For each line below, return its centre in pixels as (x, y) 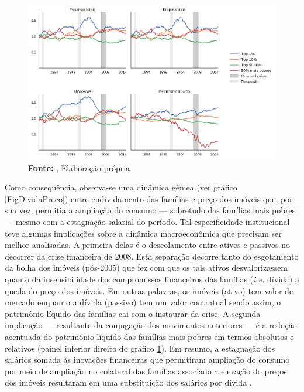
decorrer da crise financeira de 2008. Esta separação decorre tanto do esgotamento (152, 256)
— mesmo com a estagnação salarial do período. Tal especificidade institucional (147, 221)
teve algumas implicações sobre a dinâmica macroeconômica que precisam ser (143, 233)
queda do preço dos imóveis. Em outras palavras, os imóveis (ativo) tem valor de (149, 290)
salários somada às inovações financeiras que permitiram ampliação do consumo (147, 359)
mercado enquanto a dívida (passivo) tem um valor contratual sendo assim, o (143, 302)
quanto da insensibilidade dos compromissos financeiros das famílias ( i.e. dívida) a (152, 279)
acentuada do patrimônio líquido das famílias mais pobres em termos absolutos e (149, 336)
